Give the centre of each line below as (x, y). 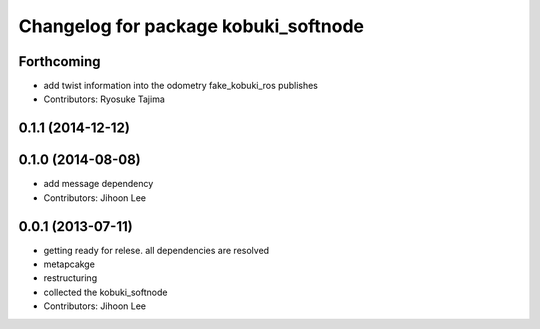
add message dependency (98, 184)
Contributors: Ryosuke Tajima (104, 99)
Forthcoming (59, 61)
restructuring (70, 278)
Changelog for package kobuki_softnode (191, 26)
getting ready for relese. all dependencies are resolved (156, 250)
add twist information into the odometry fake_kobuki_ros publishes (181, 86)
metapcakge (69, 264)
